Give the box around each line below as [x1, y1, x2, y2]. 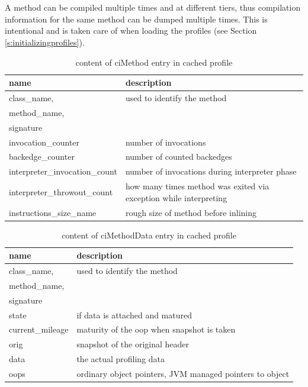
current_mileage [9, 323, 69, 336]
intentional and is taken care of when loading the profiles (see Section [5, 24, 257, 37]
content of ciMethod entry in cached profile [75, 56, 233, 68]
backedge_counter [9, 150, 75, 163]
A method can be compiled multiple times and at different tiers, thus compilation [5, 1, 301, 14]
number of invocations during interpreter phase [125, 165, 297, 178]
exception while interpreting [125, 191, 227, 204]
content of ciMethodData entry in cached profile [62, 228, 236, 241]
